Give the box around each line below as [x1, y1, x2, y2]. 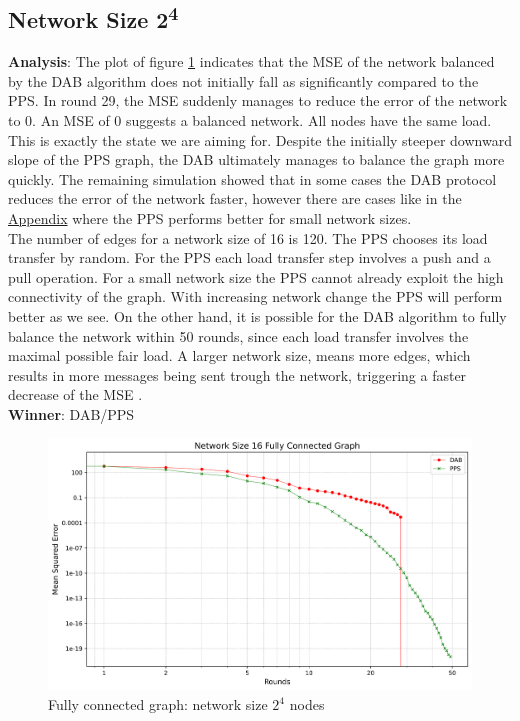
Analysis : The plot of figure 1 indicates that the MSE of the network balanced [8, 51, 495, 72]
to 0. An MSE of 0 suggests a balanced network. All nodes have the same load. [8, 109, 492, 130]
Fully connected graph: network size [48, 694, 268, 715]
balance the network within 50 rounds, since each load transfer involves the [8, 325, 469, 346]
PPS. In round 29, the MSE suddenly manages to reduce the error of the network [8, 90, 508, 111]
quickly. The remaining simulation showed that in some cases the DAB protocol [8, 168, 497, 189]
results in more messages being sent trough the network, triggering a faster [8, 364, 467, 385]
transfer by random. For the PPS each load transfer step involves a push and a [8, 247, 491, 268]
